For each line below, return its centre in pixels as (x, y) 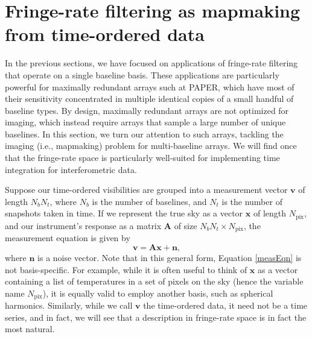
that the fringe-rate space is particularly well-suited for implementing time (142, 158)
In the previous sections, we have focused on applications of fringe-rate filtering (151, 63)
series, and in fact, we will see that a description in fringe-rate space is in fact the (156, 317)
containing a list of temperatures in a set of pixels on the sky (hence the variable (154, 281)
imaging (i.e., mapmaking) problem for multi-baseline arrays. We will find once (151, 146)
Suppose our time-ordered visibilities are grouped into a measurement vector (146, 190)
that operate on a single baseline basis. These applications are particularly (142, 74)
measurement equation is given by (68, 238)
